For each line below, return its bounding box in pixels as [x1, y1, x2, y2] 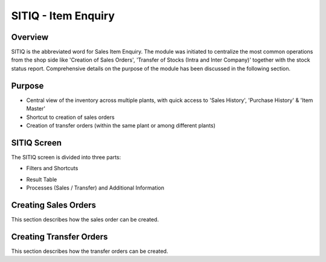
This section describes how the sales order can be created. [11, 216, 159, 223]
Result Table [26, 176, 57, 183]
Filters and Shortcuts [26, 165, 78, 172]
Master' [26, 105, 45, 112]
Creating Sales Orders [11, 200, 97, 210]
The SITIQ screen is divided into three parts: [11, 153, 121, 161]
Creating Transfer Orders [11, 231, 108, 241]
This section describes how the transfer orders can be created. [11, 248, 168, 255]
